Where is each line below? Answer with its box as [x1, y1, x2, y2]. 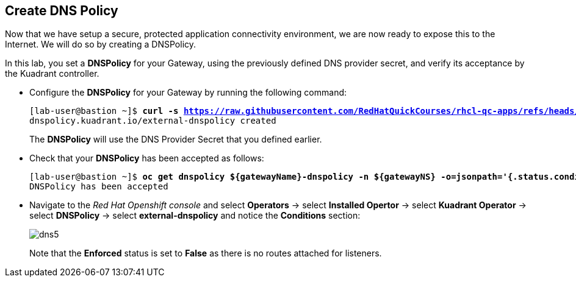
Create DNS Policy [5, 3, 118, 18]
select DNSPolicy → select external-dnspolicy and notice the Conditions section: [29, 210, 361, 221]
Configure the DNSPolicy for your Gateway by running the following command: [29, 87, 347, 98]
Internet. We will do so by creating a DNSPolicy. [5, 39, 196, 50]
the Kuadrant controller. [5, 68, 99, 79]
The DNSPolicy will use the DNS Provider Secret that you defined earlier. [29, 134, 322, 145]
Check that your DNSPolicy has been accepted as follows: [29, 153, 264, 164]
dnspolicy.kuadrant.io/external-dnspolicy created [29, 116, 276, 126]
